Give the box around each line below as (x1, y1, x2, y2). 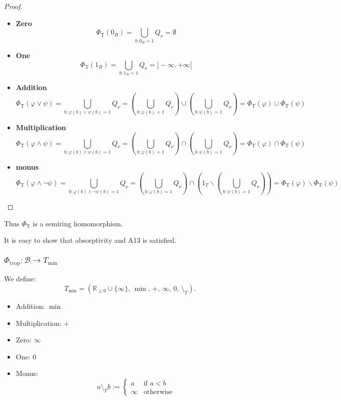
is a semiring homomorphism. (33, 218, 123, 228)
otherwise (143, 388, 173, 395)
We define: (4, 273, 36, 284)
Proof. (4, 1, 23, 11)
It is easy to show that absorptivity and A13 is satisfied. (4, 235, 176, 245)
